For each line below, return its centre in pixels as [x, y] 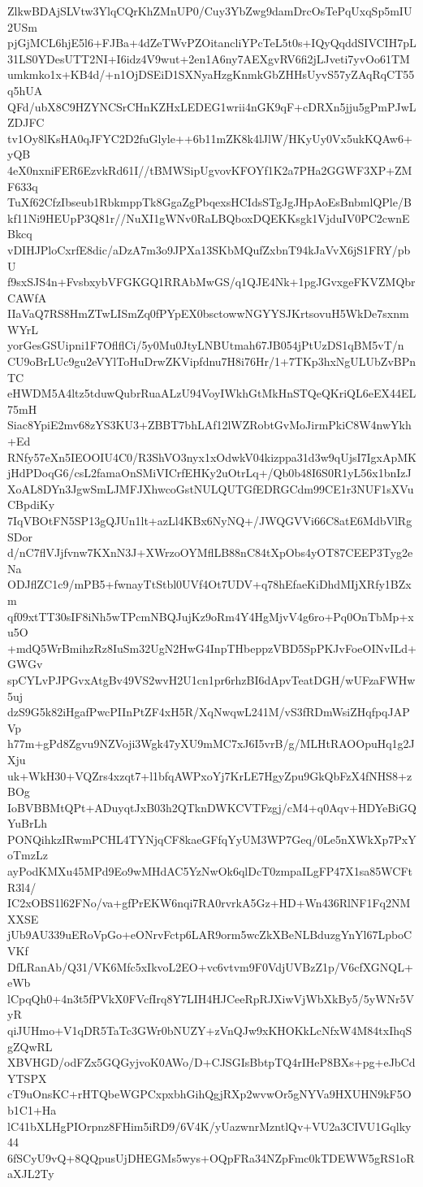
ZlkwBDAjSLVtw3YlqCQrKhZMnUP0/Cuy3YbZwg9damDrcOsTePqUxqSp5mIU [210, 11]
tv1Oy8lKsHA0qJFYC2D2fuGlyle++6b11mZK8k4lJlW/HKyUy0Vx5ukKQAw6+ [210, 138]
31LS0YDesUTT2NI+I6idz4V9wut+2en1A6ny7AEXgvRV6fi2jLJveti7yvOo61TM [209, 58]
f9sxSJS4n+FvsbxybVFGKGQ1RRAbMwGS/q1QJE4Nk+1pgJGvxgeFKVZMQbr [211, 282]
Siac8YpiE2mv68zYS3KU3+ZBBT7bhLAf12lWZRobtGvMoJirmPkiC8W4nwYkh [209, 425]
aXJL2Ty [31, 1174]
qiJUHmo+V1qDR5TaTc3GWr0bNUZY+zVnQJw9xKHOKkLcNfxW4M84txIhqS [210, 1030]
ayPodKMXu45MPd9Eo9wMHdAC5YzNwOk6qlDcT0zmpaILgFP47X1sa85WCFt [210, 871]
